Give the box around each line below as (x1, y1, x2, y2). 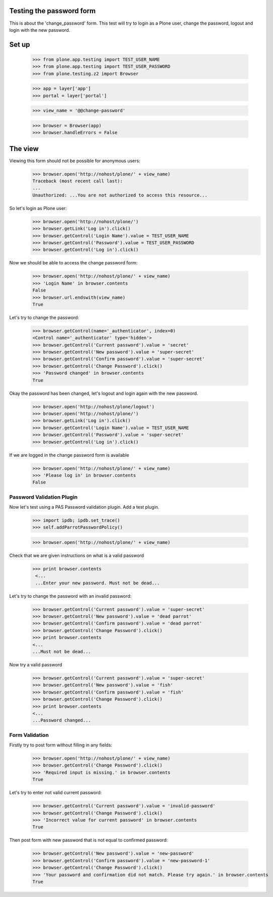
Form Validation (9, 731, 49, 738)
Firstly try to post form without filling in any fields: (9, 742, 113, 748)
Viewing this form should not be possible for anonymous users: (9, 158, 140, 164)
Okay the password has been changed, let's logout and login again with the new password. (9, 390, 199, 396)
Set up (9, 40, 30, 49)
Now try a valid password (9, 662, 62, 668)
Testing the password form (9, 7, 96, 15)
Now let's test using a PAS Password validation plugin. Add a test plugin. (9, 504, 159, 510)
